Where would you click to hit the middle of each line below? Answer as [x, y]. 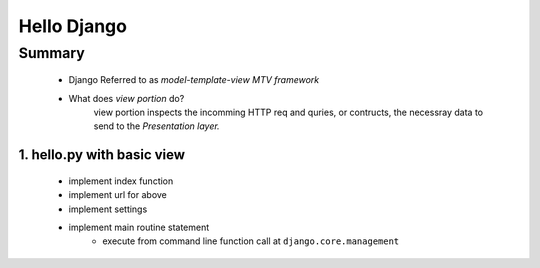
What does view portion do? [126, 98]
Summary [51, 53]
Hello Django [72, 26]
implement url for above [117, 195]
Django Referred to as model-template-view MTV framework [194, 80]
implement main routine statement [139, 227]
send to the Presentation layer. [156, 126]
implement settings [108, 209]
